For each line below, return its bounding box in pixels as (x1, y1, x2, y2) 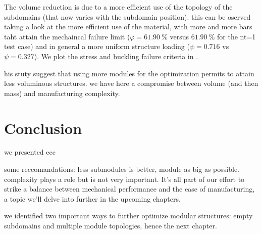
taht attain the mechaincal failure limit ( (4, 31, 130, 41)
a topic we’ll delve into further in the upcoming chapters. (4, 193, 181, 204)
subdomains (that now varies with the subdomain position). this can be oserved (4, 11, 251, 22)
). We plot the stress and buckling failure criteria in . (34, 51, 198, 61)
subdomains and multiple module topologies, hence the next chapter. (4, 220, 217, 231)
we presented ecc (4, 147, 56, 157)
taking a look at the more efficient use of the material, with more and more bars (4, 21, 252, 32)
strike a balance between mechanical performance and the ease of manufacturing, (4, 183, 255, 194)
